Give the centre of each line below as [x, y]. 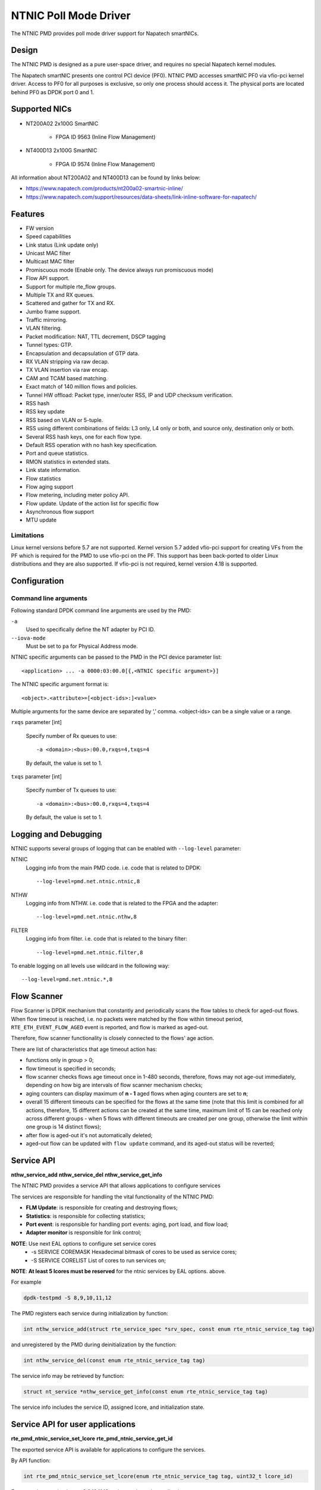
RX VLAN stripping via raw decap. [67, 362]
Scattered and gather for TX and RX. [70, 303]
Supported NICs [41, 109]
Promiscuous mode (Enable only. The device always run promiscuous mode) [120, 270]
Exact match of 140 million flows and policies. [82, 387]
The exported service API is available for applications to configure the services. [108, 1449]
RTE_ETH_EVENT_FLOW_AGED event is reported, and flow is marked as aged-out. [110, 1028]
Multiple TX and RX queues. [60, 294]
